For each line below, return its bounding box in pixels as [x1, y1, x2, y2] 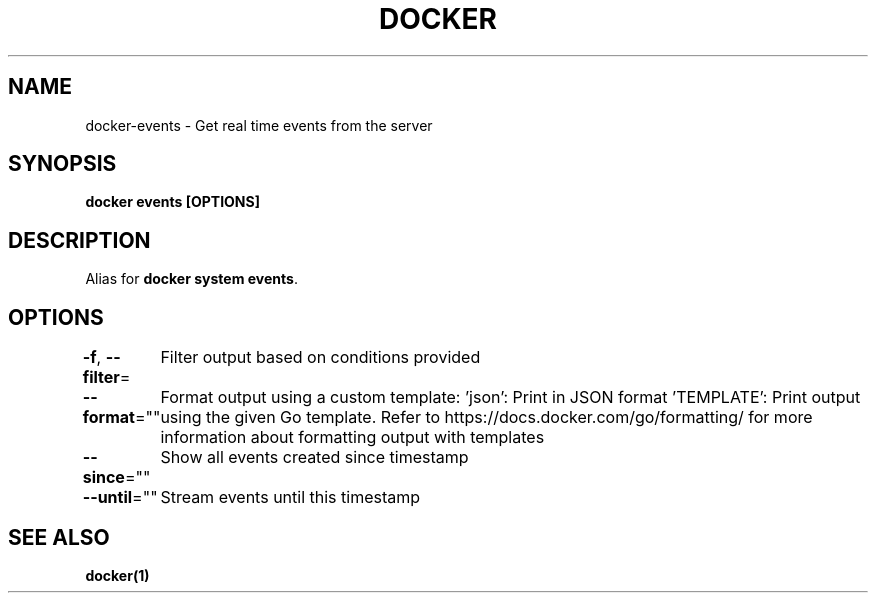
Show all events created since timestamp [160, 447, 469, 468]
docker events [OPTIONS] [85, 193, 260, 211]
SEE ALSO [8, 524, 110, 550]
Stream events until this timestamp [160, 487, 421, 508]
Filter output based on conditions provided [160, 347, 481, 368]
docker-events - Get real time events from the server [85, 116, 433, 134]
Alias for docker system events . [85, 270, 298, 288]
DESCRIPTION [8, 227, 151, 253]
